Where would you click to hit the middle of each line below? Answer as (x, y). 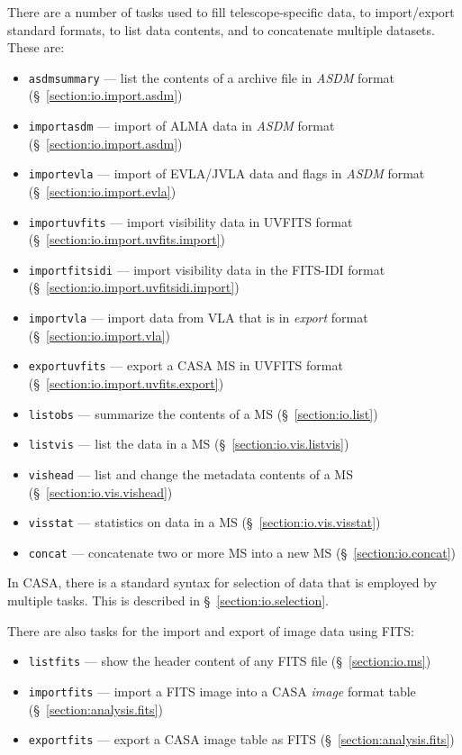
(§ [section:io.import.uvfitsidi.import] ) (134, 287)
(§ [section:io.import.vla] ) (99, 335)
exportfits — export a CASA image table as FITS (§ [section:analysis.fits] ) (241, 739)
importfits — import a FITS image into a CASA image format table (222, 691)
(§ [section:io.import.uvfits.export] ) (126, 382)
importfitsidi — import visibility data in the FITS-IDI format (207, 269)
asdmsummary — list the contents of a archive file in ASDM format (211, 77)
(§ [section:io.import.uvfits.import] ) (127, 239)
